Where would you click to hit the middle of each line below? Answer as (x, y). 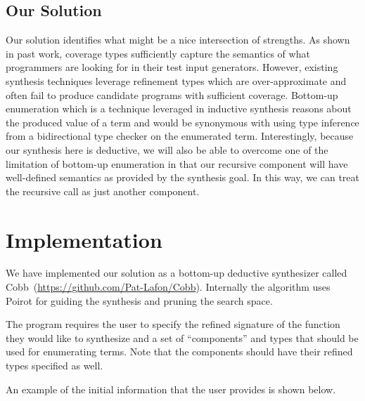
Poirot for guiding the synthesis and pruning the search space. (139, 300)
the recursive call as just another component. (103, 191)
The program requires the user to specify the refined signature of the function (173, 324)
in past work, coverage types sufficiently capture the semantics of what (158, 53)
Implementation (84, 239)
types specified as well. (55, 366)
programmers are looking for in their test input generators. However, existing (172, 67)
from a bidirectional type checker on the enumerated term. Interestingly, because (180, 136)
